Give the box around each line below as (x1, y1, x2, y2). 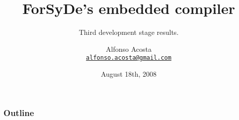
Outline (3, 106, 34, 119)
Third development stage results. (79, 27, 179, 37)
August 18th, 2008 (100, 68, 157, 79)
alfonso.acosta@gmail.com (86, 54, 171, 62)
